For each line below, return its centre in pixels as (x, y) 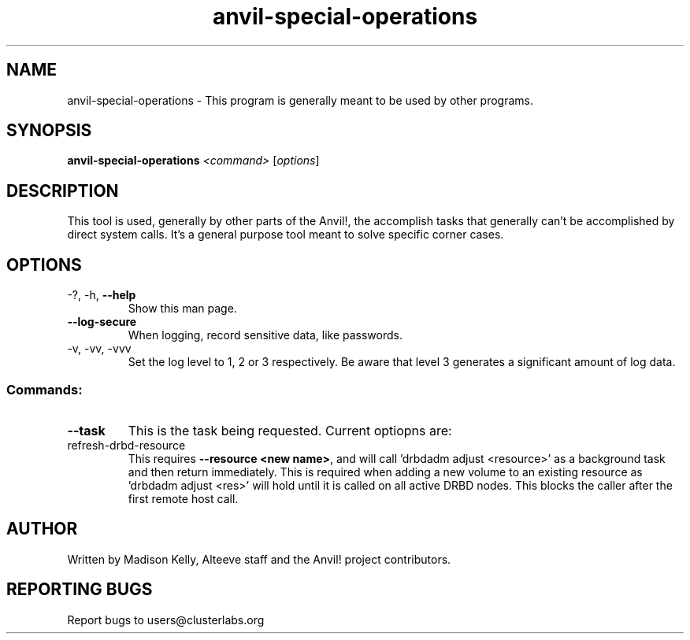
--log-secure (102, 322)
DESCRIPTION (63, 191)
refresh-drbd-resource (126, 445)
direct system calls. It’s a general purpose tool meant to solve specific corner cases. (286, 235)
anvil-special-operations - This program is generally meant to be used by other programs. (300, 100)
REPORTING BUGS (80, 590)
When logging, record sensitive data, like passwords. (265, 335)
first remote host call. (183, 498)
